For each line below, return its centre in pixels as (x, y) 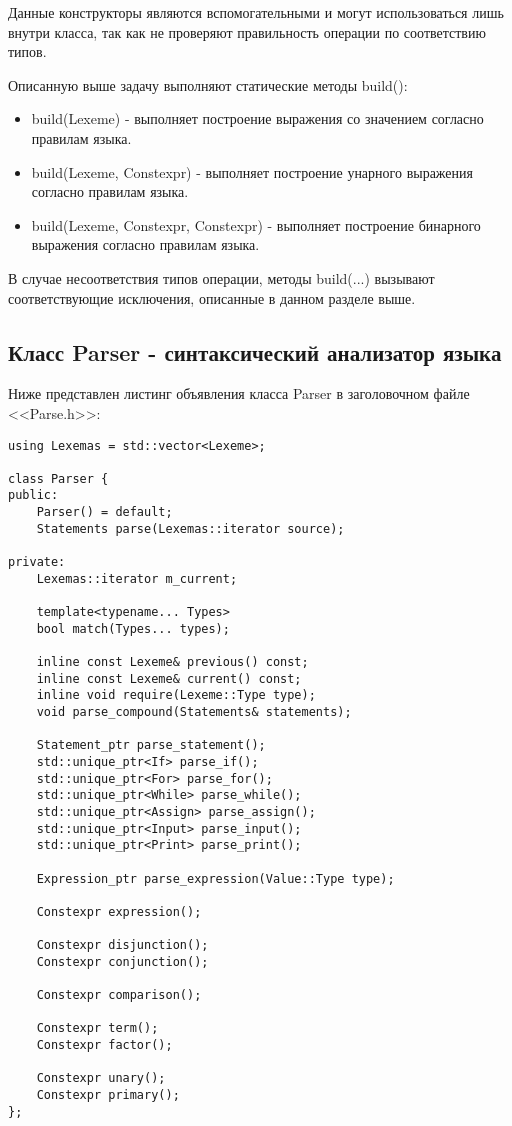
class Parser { (58, 478)
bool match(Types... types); (133, 628)
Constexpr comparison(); (119, 995)
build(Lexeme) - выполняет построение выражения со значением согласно (257, 118)
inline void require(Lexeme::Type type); (176, 695)
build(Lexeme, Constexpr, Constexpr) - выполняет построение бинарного (256, 224)
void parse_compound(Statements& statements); (194, 712)
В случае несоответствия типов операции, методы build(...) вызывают (221, 277)
